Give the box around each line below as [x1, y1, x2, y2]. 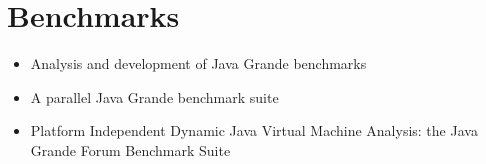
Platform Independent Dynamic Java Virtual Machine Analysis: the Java [30, 120, 478, 141]
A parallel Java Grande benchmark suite [30, 86, 279, 107]
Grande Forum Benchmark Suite [30, 139, 231, 160]
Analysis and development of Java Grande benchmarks [30, 53, 367, 74]
